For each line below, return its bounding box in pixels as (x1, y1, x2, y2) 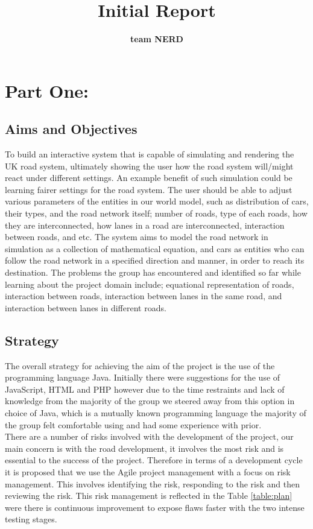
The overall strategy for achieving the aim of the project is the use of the (5, 359, 275, 372)
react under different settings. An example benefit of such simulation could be (5, 171, 292, 184)
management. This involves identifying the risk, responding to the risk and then (5, 477, 300, 490)
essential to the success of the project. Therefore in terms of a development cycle (5, 454, 303, 466)
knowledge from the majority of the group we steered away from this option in (5, 394, 295, 407)
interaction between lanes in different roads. (5, 301, 166, 314)
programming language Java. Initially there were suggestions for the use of (5, 371, 280, 384)
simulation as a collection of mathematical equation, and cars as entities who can (5, 242, 305, 255)
